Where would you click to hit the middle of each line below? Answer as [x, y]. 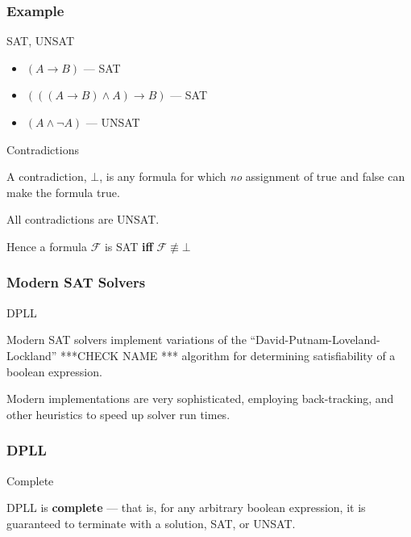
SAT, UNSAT [41, 41]
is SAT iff [129, 246]
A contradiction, [47, 176]
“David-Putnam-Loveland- [315, 340]
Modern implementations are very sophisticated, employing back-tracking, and [200, 399]
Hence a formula [47, 246]
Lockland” [32, 355]
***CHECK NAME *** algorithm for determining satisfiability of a [228, 355]
